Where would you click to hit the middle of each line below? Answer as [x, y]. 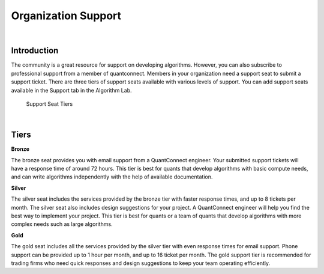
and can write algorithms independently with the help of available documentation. [112, 177]
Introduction [35, 51]
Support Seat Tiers [49, 104]
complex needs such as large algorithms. [62, 224]
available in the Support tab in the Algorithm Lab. [71, 90]
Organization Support [66, 16]
